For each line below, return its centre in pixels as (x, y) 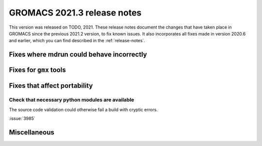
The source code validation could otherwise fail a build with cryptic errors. (83, 110)
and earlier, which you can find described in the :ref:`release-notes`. (77, 41)
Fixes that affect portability (51, 86)
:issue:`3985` (22, 118)
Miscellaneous (32, 132)
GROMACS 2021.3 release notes (75, 13)
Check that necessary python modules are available (72, 100)
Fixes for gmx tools (37, 70)
